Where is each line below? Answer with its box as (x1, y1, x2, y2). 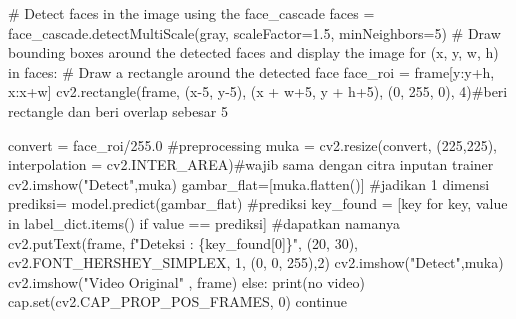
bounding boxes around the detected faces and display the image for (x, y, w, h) (8, 42, 499, 63)
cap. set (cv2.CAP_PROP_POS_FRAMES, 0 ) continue (8, 291, 347, 312)
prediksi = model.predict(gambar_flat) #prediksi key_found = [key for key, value (8, 193, 508, 214)
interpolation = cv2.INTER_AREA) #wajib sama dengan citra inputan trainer (8, 154, 494, 175)
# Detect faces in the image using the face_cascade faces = (8, 3, 375, 23)
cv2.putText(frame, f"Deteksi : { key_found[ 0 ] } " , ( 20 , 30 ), (8, 232, 358, 253)
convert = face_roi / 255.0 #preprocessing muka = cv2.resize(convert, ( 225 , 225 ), (8, 134, 497, 155)
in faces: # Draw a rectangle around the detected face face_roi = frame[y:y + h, (8, 61, 495, 82)
